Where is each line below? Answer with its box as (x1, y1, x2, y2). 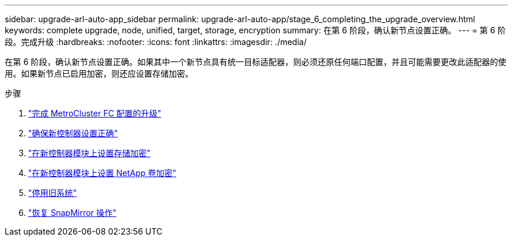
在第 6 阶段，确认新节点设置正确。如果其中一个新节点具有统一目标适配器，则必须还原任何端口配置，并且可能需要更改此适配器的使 (5, 57, 507, 67)
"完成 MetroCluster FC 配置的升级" (28, 108, 162, 118)
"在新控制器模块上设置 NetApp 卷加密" (28, 168, 177, 178)
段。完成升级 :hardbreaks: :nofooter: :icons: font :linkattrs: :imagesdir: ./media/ (5, 37, 307, 47)
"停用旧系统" (28, 188, 77, 198)
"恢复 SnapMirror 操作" (28, 208, 117, 218)
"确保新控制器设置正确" (28, 128, 118, 138)
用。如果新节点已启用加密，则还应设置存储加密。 (5, 68, 193, 78)
